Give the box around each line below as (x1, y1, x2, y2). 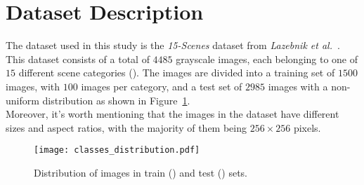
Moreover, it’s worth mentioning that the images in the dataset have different (6, 107, 339, 121)
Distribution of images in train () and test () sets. (34, 165, 247, 179)
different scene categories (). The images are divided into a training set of (18, 65, 335, 80)
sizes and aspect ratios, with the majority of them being (6, 120, 247, 135)
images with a (268, 78, 328, 93)
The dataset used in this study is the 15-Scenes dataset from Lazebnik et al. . (6, 38, 340, 53)
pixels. (293, 120, 321, 135)
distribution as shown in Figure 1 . (42, 92, 190, 107)
